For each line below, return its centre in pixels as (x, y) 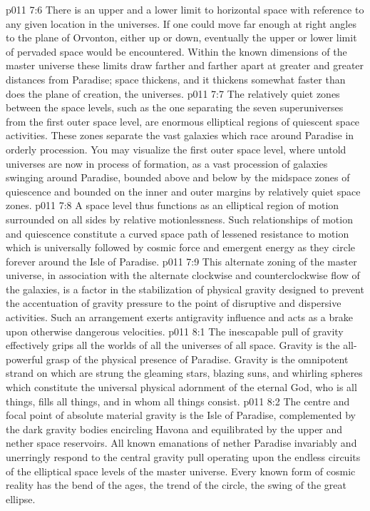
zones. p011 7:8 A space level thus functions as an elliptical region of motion (173, 205)
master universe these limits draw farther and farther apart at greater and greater (185, 65)
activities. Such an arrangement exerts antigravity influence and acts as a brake (179, 317)
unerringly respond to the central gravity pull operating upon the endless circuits (183, 457)
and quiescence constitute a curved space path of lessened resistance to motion (178, 233)
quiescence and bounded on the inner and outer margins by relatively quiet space (183, 191)
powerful (25, 359)
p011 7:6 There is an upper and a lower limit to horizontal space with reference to (185, 9)
